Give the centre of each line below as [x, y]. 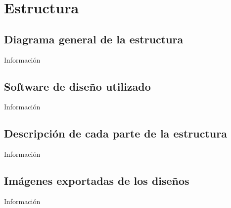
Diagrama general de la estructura [94, 39]
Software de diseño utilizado [77, 86]
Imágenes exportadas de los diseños [97, 181]
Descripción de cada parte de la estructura [115, 133]
